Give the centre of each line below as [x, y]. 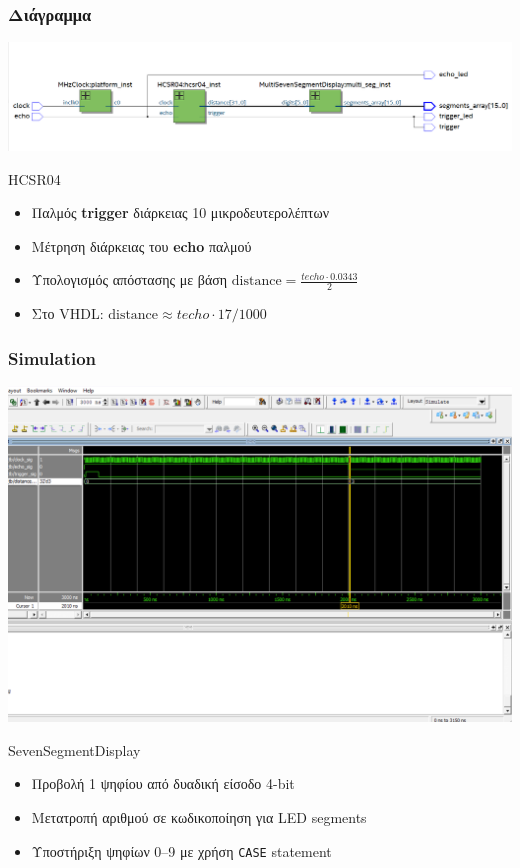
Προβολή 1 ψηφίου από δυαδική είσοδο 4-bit [163, 783]
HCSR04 [34, 178]
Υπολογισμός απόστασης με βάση [129, 279]
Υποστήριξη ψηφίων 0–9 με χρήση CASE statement [181, 850]
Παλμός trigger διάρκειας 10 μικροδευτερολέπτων [180, 212]
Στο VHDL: [67, 313]
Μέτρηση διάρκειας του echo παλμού [141, 245]
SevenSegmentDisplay [74, 749]
